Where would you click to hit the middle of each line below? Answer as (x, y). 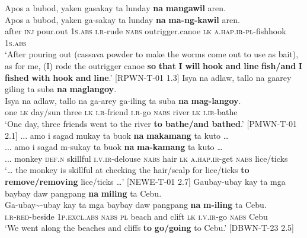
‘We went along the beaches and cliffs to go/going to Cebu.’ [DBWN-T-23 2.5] (149, 228)
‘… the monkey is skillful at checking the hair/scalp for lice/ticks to (127, 170)
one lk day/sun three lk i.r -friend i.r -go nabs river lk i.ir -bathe (121, 112)
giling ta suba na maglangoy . (61, 89)
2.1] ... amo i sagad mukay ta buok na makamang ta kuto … (117, 135)
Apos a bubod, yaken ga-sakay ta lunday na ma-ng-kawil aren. (122, 19)
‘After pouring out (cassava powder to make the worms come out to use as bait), (152, 54)
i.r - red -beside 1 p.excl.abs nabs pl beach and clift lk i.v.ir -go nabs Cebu (136, 216)
